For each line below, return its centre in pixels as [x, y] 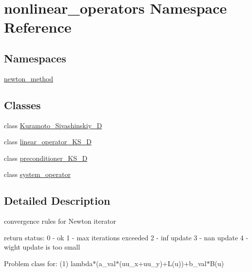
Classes [22, 105]
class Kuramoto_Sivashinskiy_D [53, 125]
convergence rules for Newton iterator [60, 221]
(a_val [106, 263]
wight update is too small [42, 247]
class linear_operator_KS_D [48, 142]
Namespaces [35, 58]
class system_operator [37, 174]
